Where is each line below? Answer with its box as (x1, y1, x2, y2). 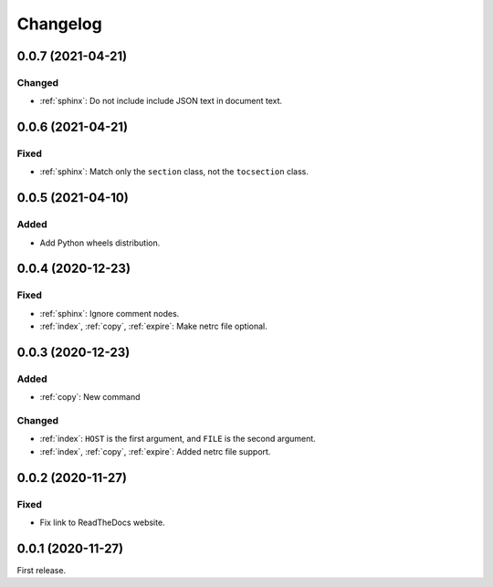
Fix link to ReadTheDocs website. (39, 517, 165, 529)
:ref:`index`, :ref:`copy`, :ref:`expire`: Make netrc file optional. (39, 320, 268, 332)
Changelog (16, 14, 102, 34)
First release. (16, 564, 67, 575)
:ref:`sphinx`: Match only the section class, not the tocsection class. (39, 166, 309, 177)
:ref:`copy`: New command (39, 392, 141, 403)
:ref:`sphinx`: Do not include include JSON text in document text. (39, 96, 283, 107)
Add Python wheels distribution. (39, 237, 161, 248)
